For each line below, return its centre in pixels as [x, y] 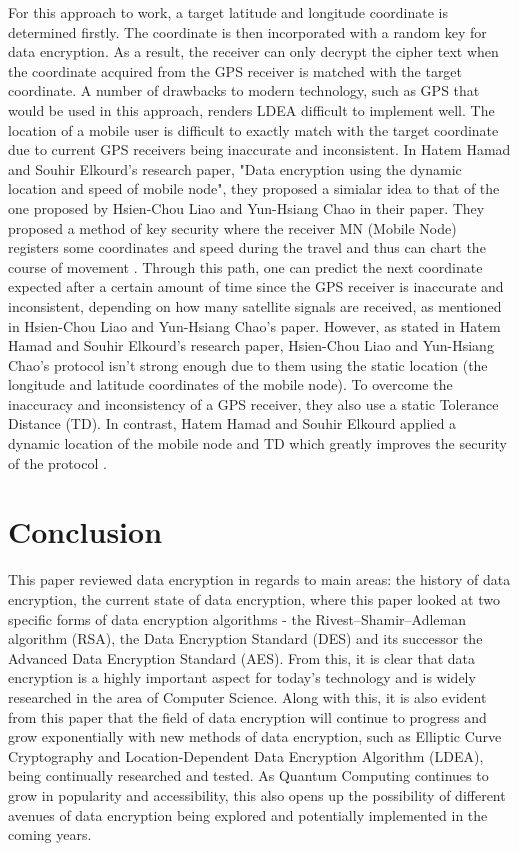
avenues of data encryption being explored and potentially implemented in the [248, 814]
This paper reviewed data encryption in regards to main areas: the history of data [259, 579]
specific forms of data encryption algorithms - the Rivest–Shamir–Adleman [237, 618]
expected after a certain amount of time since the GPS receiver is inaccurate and [256, 286]
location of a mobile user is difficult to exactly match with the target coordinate [253, 129]
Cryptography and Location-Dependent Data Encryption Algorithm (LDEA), [246, 755]
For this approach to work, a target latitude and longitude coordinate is [228, 12]
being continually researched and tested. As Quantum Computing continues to [248, 775]
